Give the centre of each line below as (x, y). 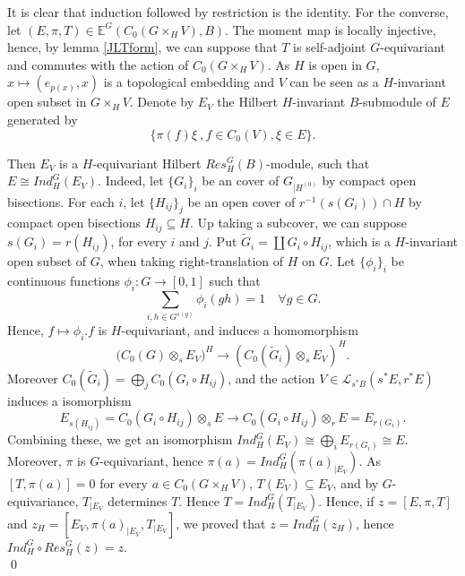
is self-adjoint (330, 47)
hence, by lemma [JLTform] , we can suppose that (142, 47)
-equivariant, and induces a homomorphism (240, 330)
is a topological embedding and (189, 82)
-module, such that (318, 163)
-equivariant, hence (151, 460)
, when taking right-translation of (192, 261)
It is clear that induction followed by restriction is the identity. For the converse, (228, 12)
